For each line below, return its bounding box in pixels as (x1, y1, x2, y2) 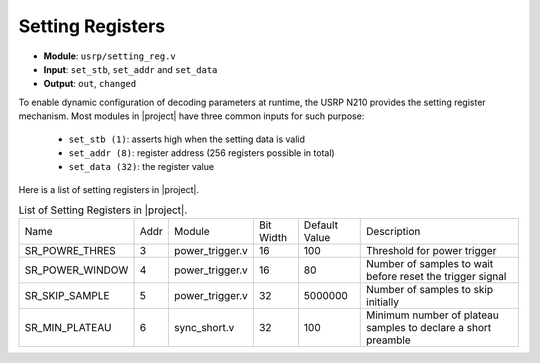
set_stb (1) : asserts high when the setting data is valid (68, 133, 305, 145)
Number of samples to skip (366, 283, 494, 297)
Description (366, 225, 421, 239)
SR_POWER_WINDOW (24, 263, 129, 277)
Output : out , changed (43, 78, 137, 90)
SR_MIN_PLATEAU (24, 321, 112, 335)
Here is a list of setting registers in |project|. (18, 183, 200, 195)
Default (303, 218, 339, 232)
